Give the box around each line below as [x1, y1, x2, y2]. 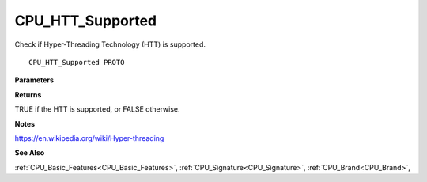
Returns [14, 89, 42, 99]
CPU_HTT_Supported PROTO [28, 58, 125, 66]
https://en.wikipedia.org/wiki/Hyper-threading [14, 133, 164, 142]
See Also [14, 148, 45, 157]
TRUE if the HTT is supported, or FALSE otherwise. [14, 104, 181, 114]
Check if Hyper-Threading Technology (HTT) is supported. [14, 40, 206, 49]
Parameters [14, 75, 55, 85]
